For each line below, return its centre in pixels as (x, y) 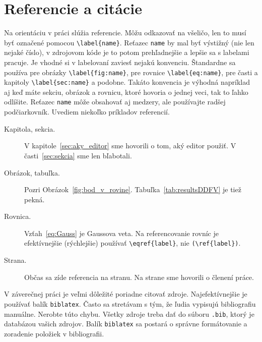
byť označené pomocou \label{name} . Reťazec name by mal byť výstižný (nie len (129, 42)
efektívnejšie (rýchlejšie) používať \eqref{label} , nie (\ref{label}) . (133, 243)
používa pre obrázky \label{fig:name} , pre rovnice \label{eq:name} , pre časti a (131, 72)
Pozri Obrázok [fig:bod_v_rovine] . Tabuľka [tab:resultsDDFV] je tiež (133, 189)
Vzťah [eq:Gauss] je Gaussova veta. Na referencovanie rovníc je (121, 233)
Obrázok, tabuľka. (32, 172)
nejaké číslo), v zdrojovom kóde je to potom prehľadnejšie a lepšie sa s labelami (127, 52)
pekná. (35, 199)
